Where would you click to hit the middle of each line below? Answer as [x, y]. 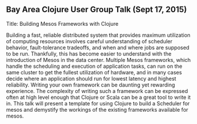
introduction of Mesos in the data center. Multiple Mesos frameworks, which [98, 60]
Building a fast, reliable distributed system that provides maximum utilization [98, 35]
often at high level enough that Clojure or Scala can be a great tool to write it [98, 97]
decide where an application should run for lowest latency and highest [91, 78]
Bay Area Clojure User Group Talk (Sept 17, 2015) [96, 10]
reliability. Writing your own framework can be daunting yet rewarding [91, 85]
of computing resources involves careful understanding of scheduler [89, 41]
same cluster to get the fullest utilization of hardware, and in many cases [94, 72]
